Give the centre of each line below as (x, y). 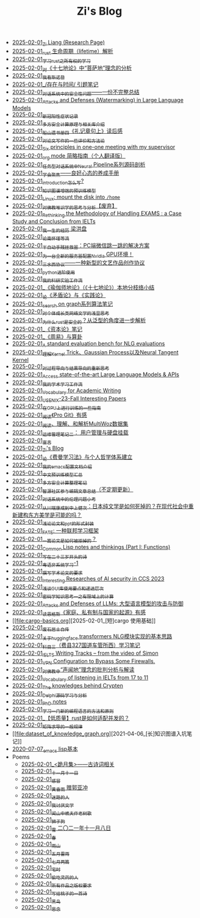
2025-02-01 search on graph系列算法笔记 (62, 304)
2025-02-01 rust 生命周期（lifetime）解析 (63, 52)
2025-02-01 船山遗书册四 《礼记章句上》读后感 (67, 132)
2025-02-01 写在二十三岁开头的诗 (49, 556)
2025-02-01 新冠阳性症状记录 (45, 115)
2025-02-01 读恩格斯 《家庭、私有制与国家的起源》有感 (79, 613)
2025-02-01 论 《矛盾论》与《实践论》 (59, 296)
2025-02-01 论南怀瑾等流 (41, 237)
